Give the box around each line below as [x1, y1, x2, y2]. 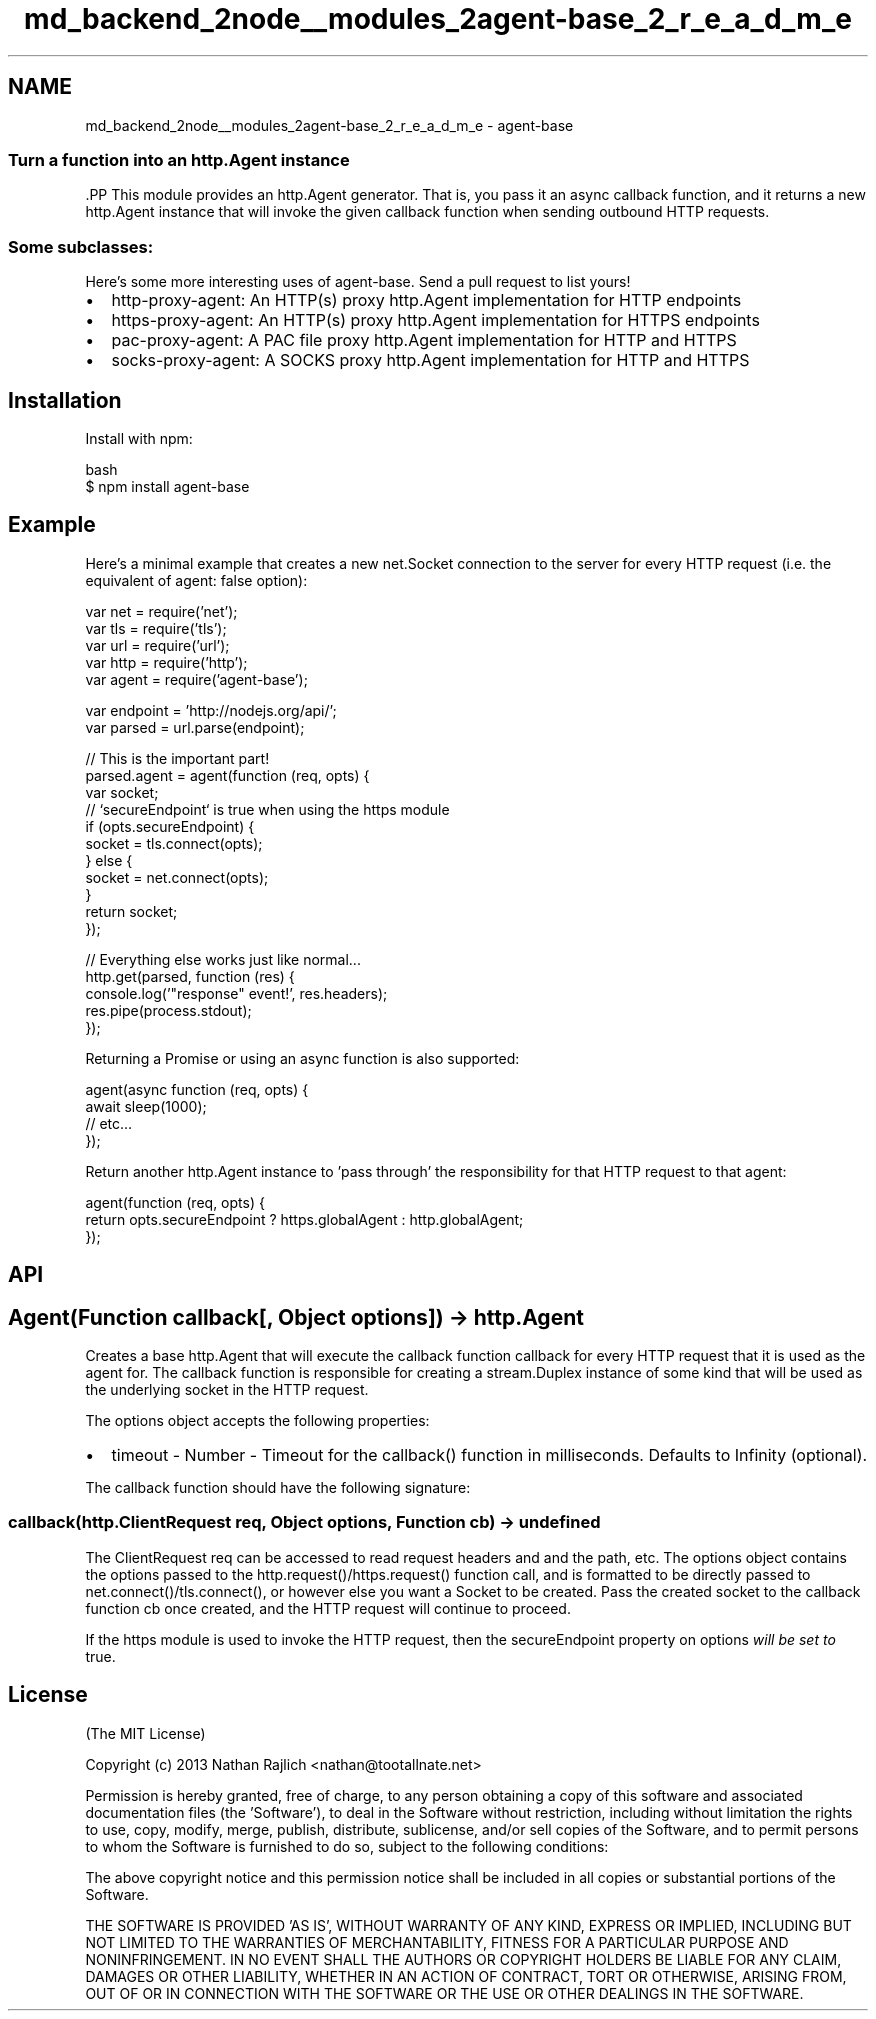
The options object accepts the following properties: [85, 1412, 430, 1430]
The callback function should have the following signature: [85, 1479, 471, 1497]
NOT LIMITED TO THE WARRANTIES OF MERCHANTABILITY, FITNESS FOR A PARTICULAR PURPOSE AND [85, 1933, 789, 1951]
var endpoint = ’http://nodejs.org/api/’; [85, 701, 337, 719]
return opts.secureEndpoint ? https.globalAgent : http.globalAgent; [85, 1210, 524, 1228]
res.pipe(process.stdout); [85, 1001, 252, 1019]
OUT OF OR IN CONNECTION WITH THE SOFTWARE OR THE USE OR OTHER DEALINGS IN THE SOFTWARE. [85, 1984, 804, 2002]
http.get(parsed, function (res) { [85, 967, 295, 985]
